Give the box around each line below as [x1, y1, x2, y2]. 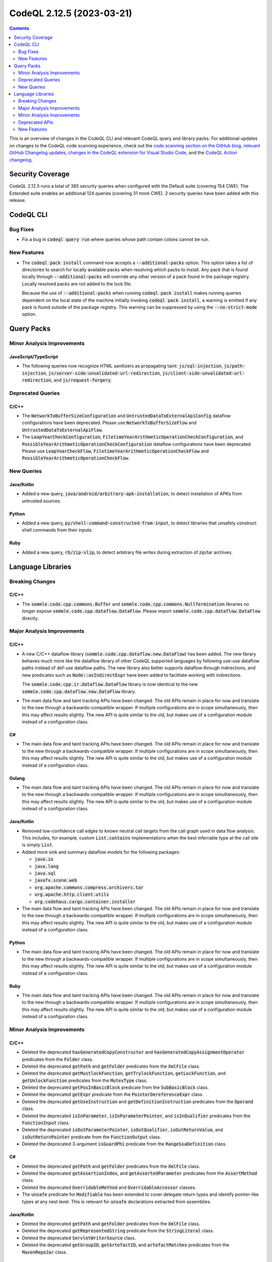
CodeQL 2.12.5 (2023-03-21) [9, 8, 132, 19]
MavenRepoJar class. [22, 1249, 67, 1255]
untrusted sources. [22, 498, 61, 504]
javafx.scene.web [34, 877, 78, 883]
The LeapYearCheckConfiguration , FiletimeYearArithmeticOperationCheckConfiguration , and [22, 434, 244, 440]
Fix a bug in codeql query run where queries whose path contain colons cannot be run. [22, 236, 210, 242]
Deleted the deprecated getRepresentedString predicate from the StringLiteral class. [22, 1228, 214, 1234]
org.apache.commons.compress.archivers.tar [34, 884, 144, 890]
